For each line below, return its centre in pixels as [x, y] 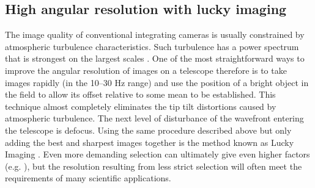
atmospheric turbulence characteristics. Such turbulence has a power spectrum [152, 46]
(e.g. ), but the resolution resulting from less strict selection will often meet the [154, 166]
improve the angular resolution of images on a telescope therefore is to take [146, 70]
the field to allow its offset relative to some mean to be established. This [140, 94]
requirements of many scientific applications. [88, 178]
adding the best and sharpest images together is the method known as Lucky [150, 142]
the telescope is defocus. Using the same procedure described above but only [148, 130]
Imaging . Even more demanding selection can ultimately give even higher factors [157, 154]
